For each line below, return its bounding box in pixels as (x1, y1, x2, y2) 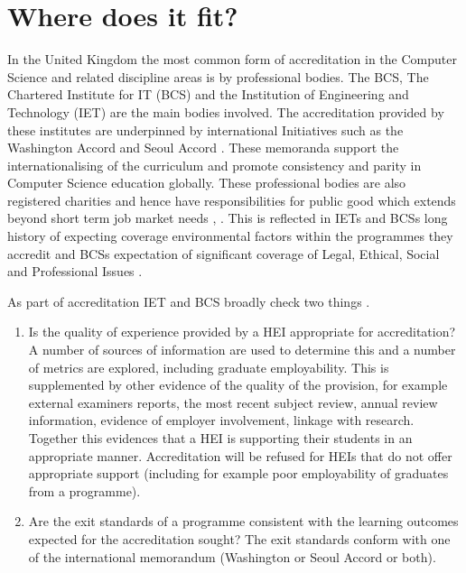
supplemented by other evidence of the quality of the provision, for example (28, 375, 448, 394)
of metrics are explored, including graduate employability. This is (28, 357, 389, 376)
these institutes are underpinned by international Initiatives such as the (7, 120, 404, 139)
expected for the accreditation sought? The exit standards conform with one (28, 529, 451, 548)
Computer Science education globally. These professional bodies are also (7, 173, 406, 192)
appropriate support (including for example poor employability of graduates (28, 464, 449, 483)
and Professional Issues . (7, 262, 143, 281)
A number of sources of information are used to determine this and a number (28, 340, 456, 359)
